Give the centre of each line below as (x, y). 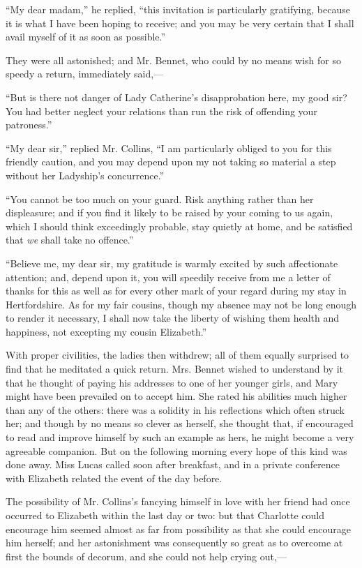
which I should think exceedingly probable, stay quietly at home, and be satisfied (179, 226)
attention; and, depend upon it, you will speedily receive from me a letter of (168, 277)
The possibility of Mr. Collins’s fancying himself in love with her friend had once (178, 501)
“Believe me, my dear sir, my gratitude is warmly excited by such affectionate (172, 263)
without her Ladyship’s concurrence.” (85, 175)
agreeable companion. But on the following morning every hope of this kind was (176, 450)
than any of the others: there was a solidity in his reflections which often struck (175, 409)
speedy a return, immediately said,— (85, 74)
